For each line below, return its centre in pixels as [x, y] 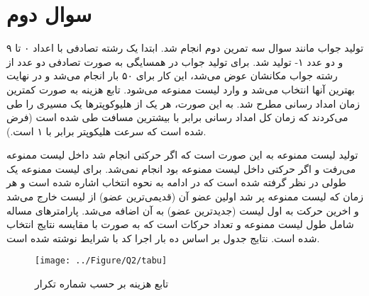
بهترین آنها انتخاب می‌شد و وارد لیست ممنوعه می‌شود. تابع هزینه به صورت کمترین [181, 89]
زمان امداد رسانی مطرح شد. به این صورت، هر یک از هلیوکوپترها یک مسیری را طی [183, 103]
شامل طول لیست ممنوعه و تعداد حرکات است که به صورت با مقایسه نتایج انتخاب [180, 224]
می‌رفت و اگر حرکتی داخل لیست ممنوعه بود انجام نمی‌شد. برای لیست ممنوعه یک [181, 168]
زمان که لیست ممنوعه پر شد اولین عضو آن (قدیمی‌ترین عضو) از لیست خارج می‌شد [185, 197]
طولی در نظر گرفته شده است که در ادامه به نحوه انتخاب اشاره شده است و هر [176, 182]
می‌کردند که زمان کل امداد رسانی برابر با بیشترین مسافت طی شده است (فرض [177, 117]
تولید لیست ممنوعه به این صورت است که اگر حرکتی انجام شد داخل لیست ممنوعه [182, 155]
